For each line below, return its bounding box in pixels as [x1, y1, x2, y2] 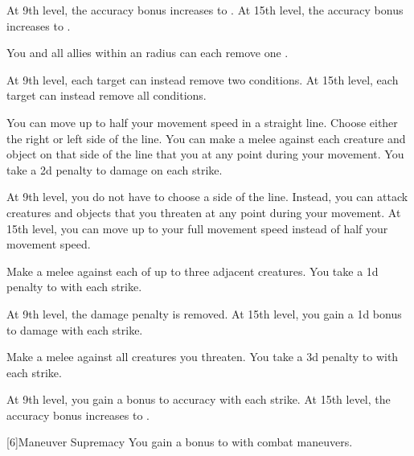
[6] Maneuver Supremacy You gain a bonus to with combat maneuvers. [6, 433, 353, 450]
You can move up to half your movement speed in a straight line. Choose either [6, 113, 398, 130]
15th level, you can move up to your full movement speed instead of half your [6, 220, 388, 236]
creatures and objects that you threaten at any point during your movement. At [6, 203, 401, 220]
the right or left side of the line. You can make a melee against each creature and [6, 129, 406, 146]
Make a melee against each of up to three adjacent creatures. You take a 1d [6, 262, 379, 279]
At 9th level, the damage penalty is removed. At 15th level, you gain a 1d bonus [6, 305, 402, 322]
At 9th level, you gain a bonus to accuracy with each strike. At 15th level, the [6, 391, 391, 408]
